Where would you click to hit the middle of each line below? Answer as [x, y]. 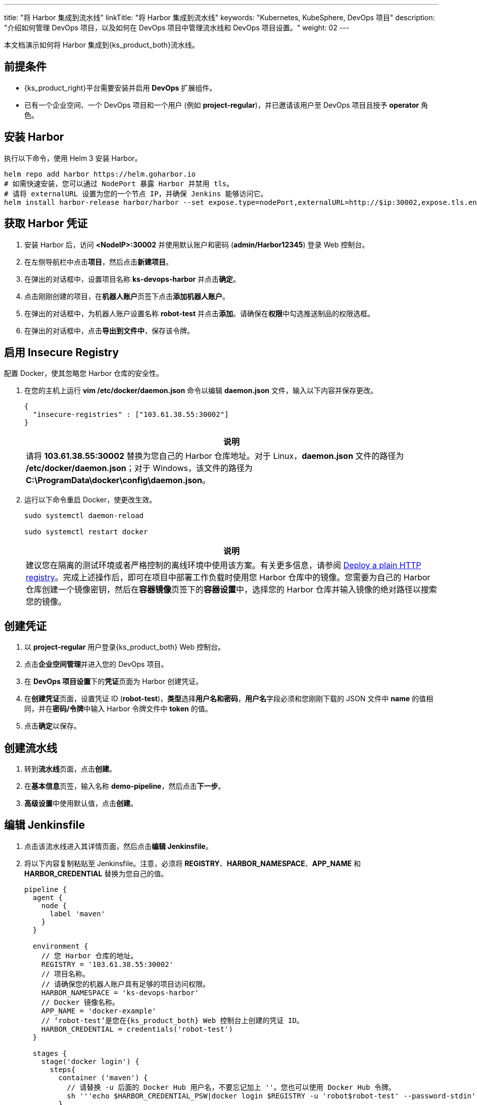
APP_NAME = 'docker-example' [99, 1011]
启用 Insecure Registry [62, 352]
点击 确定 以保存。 [53, 726]
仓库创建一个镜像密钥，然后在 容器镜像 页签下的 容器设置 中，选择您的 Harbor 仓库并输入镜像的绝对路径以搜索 [231, 590]
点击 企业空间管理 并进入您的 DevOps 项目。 [96, 664]
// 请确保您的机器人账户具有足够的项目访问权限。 [125, 984]
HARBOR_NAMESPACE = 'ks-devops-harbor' [120, 992]
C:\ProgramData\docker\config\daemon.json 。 [118, 480]
